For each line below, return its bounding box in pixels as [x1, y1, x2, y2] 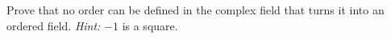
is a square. [122, 17, 178, 33]
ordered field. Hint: [6, 17, 101, 33]
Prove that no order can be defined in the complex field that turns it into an [6, 2, 385, 18]
